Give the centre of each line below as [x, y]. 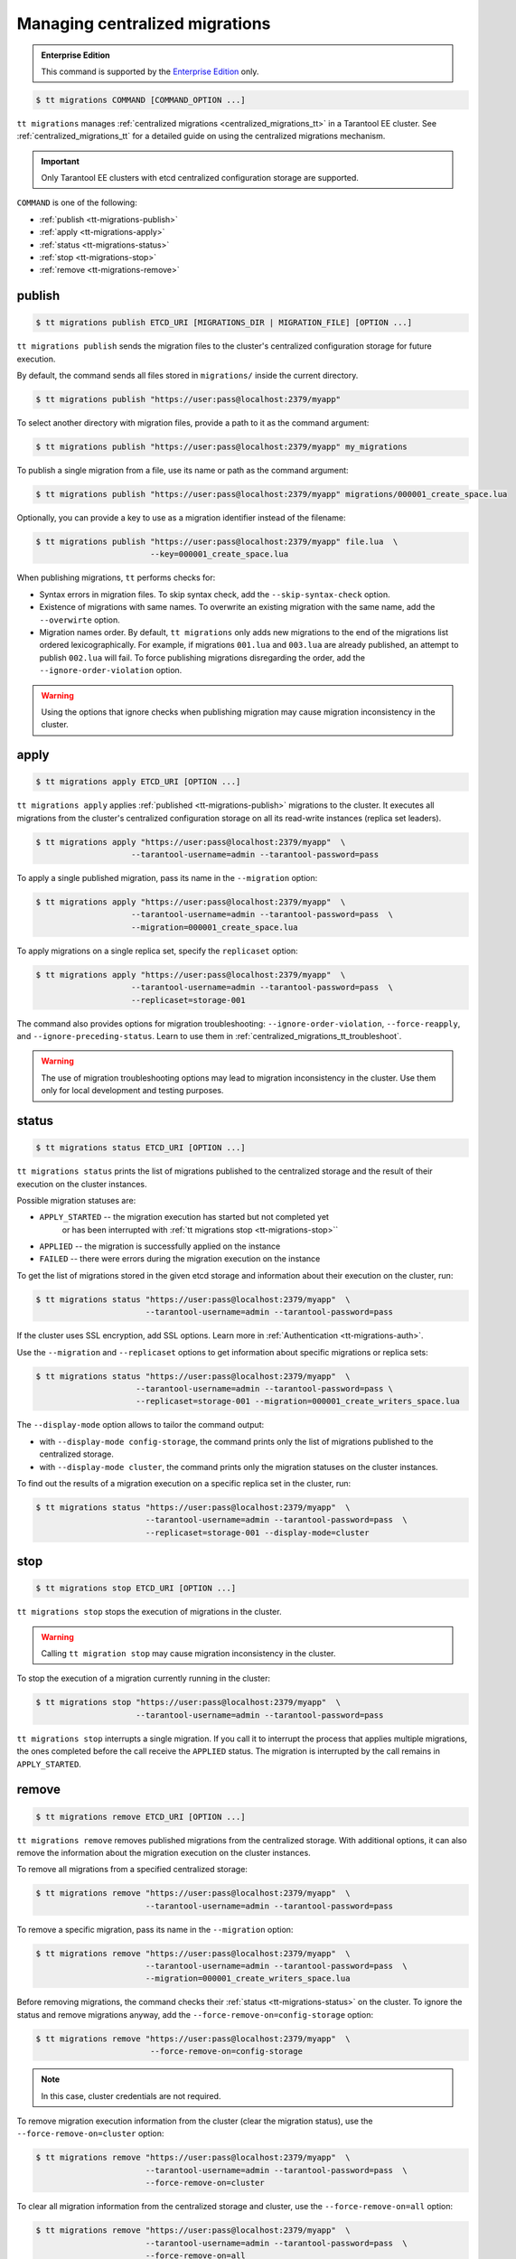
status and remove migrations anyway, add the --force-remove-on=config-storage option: [195, 2014]
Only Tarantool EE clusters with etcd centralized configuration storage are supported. [200, 178]
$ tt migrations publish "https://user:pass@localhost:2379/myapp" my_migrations [222, 447]
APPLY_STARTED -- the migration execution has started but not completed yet [184, 1217]
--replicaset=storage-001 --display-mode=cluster [257, 1533]
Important [61, 161]
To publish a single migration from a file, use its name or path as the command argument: [183, 471]
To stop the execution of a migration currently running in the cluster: [144, 1678]
